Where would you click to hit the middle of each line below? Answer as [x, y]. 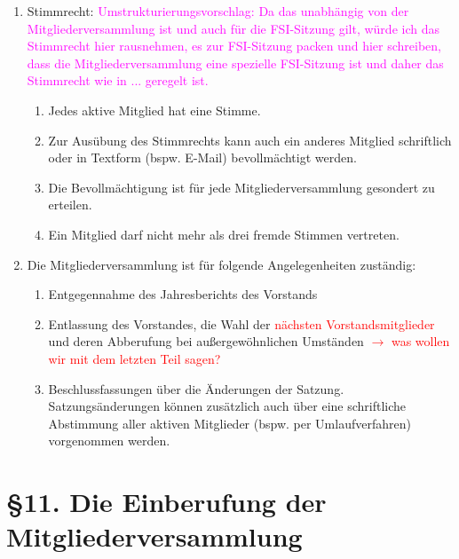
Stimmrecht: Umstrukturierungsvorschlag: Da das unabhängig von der [218, 11]
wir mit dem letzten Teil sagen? [135, 358]
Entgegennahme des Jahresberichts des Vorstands [183, 294]
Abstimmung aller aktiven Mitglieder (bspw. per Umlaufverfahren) [229, 423]
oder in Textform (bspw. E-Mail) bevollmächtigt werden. [202, 157]
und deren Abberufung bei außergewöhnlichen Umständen [206, 341]
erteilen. [70, 205]
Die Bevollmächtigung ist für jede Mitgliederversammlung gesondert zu [241, 187]
